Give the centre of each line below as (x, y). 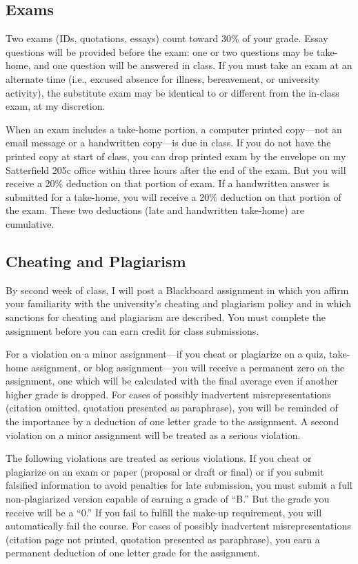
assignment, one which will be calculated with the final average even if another (172, 381)
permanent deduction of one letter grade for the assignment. (133, 553)
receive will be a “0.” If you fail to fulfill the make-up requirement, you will (164, 512)
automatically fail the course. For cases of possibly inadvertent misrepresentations (178, 526)
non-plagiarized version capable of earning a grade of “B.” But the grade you (168, 499)
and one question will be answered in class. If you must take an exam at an (193, 65)
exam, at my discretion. (56, 106)
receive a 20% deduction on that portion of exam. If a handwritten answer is (168, 183)
